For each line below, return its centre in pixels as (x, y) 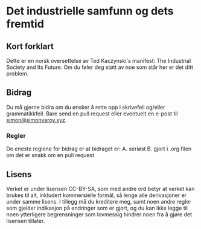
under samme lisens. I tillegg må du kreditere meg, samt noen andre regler (99, 201)
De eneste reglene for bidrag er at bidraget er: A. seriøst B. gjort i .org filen (99, 149)
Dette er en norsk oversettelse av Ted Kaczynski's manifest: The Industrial (99, 61)
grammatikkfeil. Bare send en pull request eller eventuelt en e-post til (92, 114)
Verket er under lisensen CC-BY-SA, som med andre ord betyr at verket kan (101, 189)
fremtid (25, 24)
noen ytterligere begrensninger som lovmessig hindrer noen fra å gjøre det (99, 214)
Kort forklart (30, 46)
